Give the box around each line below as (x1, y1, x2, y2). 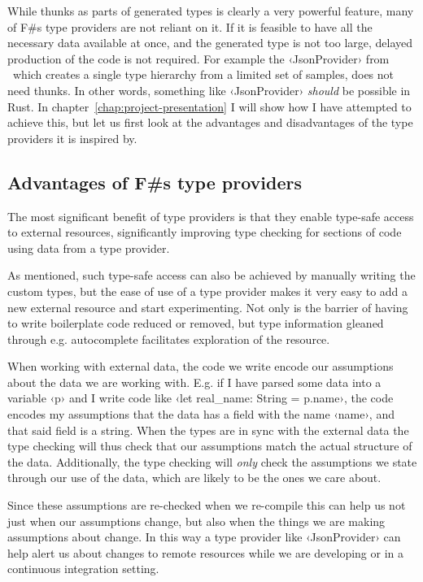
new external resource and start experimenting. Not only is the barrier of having (7, 298, 408, 315)
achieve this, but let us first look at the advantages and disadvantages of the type (7, 114, 413, 131)
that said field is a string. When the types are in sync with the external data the (7, 421, 409, 438)
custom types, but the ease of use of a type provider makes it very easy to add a (7, 282, 408, 299)
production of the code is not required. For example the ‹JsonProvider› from (7, 50, 390, 67)
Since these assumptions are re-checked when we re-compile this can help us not (7, 497, 406, 514)
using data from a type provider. (7, 239, 170, 256)
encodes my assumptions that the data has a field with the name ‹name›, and (7, 406, 395, 423)
